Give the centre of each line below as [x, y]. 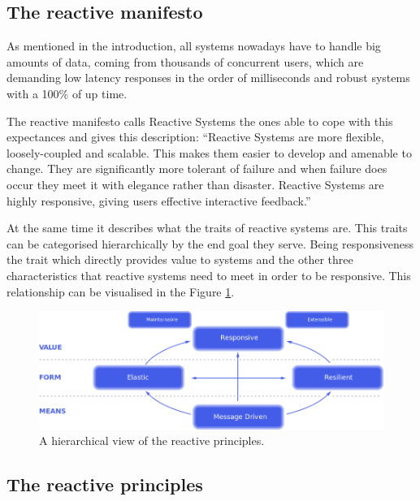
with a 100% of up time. [67, 93]
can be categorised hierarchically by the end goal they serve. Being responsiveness [210, 243]
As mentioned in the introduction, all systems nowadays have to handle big [194, 46]
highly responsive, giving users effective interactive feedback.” [159, 200]
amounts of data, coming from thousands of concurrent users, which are [185, 61]
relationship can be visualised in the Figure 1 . [121, 291]
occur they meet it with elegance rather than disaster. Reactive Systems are [195, 184]
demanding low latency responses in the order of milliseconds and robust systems [208, 78]
